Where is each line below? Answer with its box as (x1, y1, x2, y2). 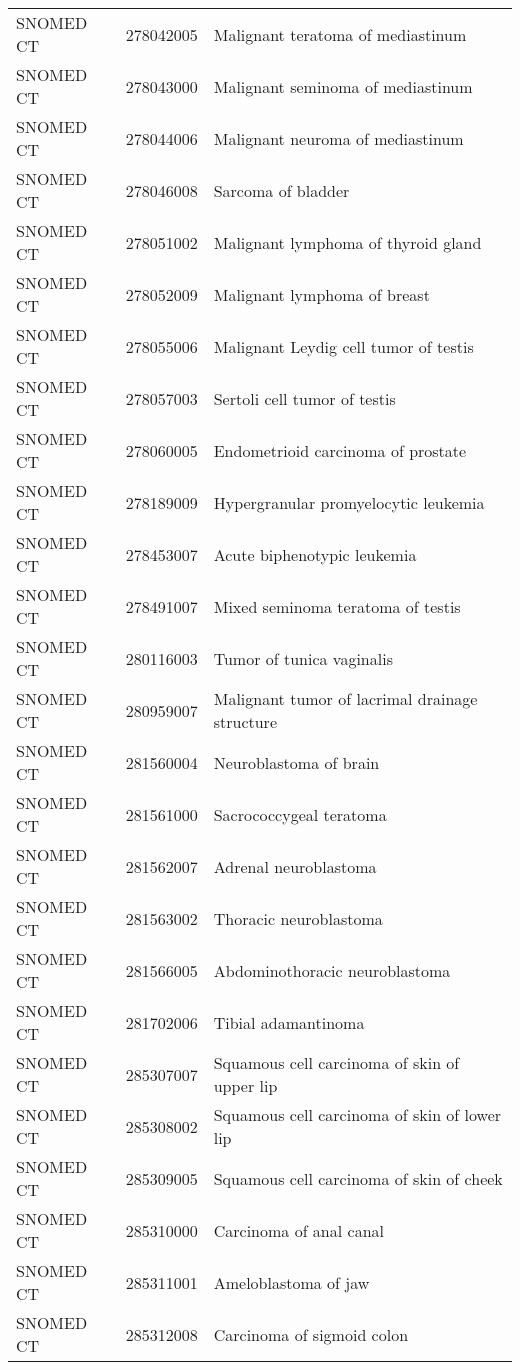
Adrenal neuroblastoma (213, 854, 377, 878)
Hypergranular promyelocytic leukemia (213, 490, 485, 514)
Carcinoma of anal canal (213, 1218, 384, 1242)
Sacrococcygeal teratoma (213, 802, 387, 826)
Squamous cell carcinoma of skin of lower (213, 1103, 502, 1126)
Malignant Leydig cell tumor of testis (213, 334, 474, 358)
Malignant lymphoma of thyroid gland (213, 230, 482, 254)
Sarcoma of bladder (213, 178, 350, 202)
